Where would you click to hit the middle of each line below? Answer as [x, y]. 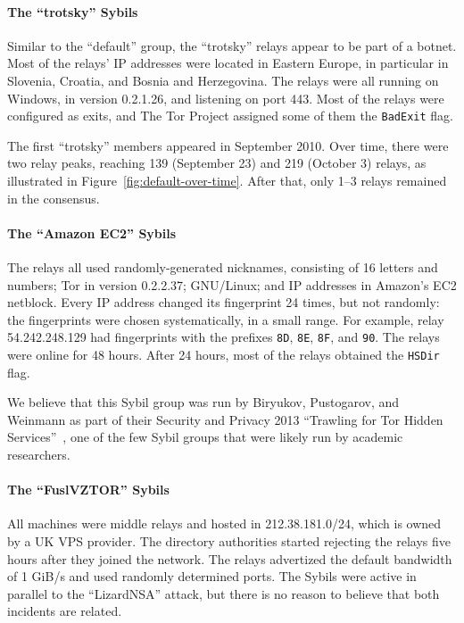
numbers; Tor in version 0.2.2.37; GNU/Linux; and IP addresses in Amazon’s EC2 [232, 284]
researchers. [39, 455]
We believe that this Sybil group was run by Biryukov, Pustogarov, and [203, 402]
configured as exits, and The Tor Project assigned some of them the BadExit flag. [230, 116]
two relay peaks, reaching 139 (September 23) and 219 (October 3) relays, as [217, 163]
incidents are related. [65, 611]
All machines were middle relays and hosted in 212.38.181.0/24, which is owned [224, 523]
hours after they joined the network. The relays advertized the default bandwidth [230, 558]
